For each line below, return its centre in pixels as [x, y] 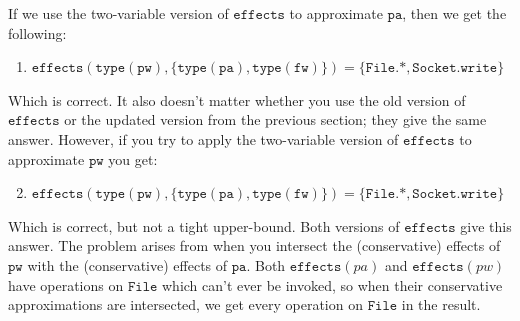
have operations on [66, 284]
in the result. [441, 304]
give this [486, 225]
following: [37, 32]
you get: [133, 158]
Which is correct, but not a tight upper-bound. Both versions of [204, 225]
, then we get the [454, 13]
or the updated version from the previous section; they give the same [275, 119]
